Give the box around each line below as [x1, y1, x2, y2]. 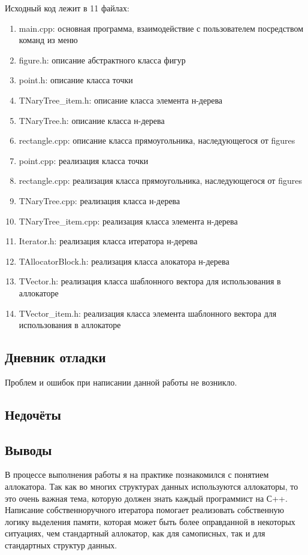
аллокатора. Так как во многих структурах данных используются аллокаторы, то [5, 480, 298, 493]
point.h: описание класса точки [19, 74, 133, 86]
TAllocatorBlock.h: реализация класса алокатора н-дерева [19, 254, 230, 267]
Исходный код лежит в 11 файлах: [5, 2, 129, 14]
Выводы [5, 440, 52, 459]
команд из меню [19, 34, 78, 46]
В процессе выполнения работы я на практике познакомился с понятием [5, 468, 269, 481]
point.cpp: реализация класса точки [19, 154, 149, 166]
